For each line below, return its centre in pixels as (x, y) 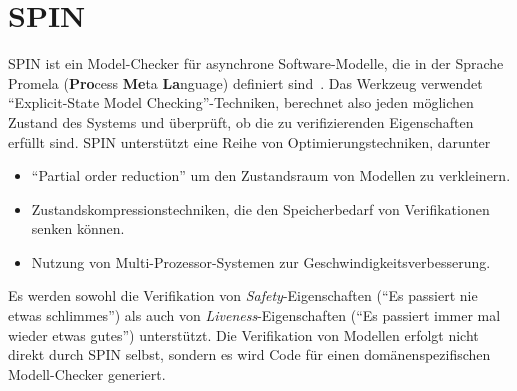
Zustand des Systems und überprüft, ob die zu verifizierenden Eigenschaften (241, 121)
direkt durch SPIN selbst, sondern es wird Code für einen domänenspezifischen (249, 354)
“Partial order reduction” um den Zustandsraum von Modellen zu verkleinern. (271, 175)
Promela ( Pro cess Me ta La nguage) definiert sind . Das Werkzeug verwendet (245, 82)
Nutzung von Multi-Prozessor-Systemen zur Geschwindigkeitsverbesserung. (261, 261)
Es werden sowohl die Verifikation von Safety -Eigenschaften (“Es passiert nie (243, 295)
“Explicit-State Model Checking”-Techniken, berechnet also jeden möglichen (241, 102)
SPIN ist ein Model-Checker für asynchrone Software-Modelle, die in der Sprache (256, 63)
